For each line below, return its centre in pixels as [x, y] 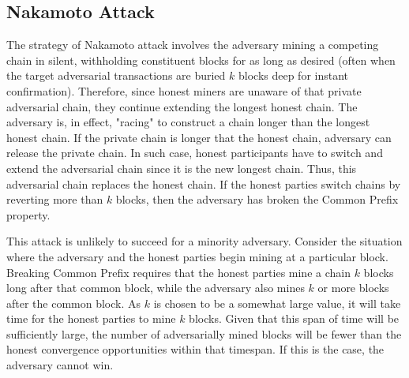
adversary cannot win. [60, 365]
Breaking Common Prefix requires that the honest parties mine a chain [178, 272]
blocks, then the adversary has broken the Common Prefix [257, 199]
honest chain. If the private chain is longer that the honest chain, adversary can [199, 137]
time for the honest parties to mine [91, 318]
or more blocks [353, 288]
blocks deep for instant [293, 75]
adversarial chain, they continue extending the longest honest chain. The [182, 106]
